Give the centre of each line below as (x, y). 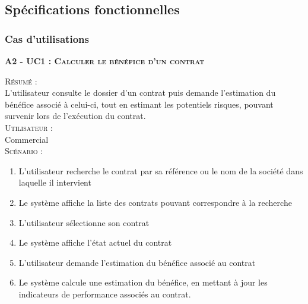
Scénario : (24, 151)
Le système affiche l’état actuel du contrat (95, 242)
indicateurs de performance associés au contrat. (105, 294)
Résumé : (21, 81)
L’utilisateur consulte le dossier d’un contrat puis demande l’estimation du (140, 93)
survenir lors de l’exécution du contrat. (75, 116)
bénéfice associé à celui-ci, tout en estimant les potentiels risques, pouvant (139, 104)
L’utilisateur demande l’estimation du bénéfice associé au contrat (137, 262)
